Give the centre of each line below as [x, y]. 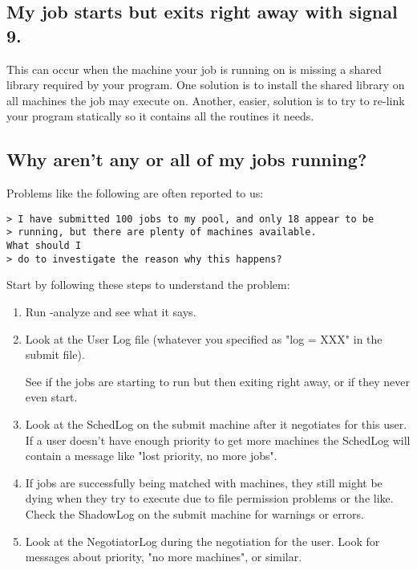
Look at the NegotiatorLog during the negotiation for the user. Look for [202, 541]
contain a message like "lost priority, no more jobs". [151, 456]
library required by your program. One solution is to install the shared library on [206, 85]
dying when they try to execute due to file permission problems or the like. [209, 498]
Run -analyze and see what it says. [111, 311]
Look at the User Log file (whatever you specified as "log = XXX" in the [204, 338]
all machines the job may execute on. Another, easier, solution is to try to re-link [206, 100]
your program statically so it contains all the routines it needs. [160, 116]
